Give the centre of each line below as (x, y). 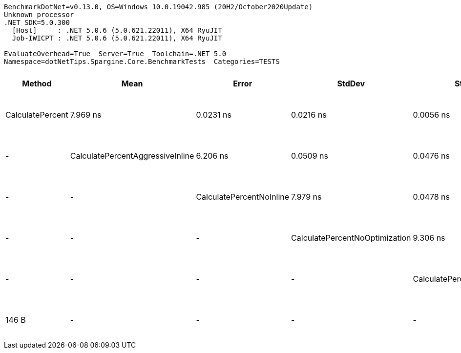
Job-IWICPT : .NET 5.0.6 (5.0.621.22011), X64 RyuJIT (117, 38)
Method (37, 83)
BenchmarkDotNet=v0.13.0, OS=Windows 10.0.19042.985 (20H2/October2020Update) (158, 7)
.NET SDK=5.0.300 (37, 22)
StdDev (351, 83)
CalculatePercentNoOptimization (351, 238)
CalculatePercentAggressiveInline (132, 156)
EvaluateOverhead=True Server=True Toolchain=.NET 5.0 (115, 54)
